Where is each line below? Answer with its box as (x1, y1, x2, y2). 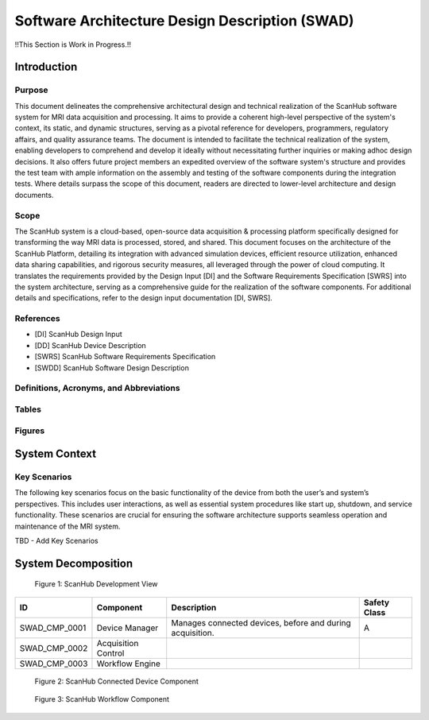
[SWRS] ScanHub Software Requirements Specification (34, 352, 216, 362)
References (14, 313, 60, 324)
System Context (14, 447, 97, 461)
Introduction (14, 60, 78, 74)
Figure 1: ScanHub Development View (34, 579, 158, 589)
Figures (14, 425, 45, 436)
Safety (363, 597, 389, 608)
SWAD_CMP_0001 (19, 622, 87, 633)
